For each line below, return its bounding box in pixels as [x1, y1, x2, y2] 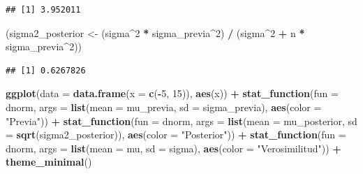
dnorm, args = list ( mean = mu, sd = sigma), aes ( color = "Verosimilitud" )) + [6, 140, 341, 155]
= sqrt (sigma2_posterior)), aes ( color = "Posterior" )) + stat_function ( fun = [6, 127, 346, 142]
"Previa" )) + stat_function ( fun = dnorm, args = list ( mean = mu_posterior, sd [6, 113, 357, 128]
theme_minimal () [6, 154, 92, 169]
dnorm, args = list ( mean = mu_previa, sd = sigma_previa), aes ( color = [6, 99, 322, 114]
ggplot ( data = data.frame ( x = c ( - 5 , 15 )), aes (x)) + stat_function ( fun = [6, 86, 339, 101]
